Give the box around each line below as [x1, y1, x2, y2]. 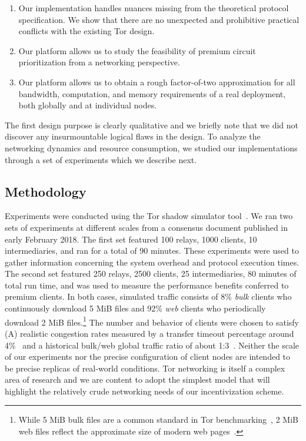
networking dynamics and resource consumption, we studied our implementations [5, 141, 298, 154]
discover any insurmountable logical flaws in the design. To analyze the [5, 130, 261, 142]
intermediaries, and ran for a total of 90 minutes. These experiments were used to [5, 244, 299, 257]
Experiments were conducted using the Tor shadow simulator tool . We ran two [5, 210, 293, 222]
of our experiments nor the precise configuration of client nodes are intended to [5, 350, 291, 363]
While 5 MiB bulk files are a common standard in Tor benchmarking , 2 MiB [18, 413, 298, 426]
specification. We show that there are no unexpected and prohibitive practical [18, 13, 300, 25]
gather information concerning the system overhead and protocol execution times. [5, 256, 300, 268]
